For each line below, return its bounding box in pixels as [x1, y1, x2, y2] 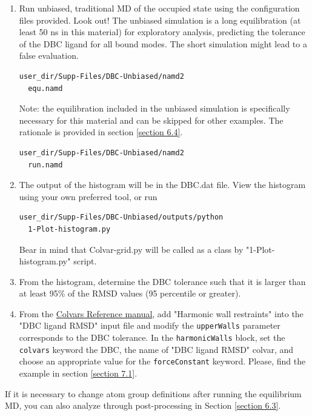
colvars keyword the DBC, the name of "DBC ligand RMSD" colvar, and [19, 343, 294, 355]
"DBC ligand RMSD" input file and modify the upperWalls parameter [19, 319, 280, 332]
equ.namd [28, 84, 63, 93]
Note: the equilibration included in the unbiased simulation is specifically [19, 102, 290, 115]
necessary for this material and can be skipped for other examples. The [19, 113, 284, 126]
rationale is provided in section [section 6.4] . [19, 126, 183, 138]
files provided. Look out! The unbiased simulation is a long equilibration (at [19, 13, 301, 26]
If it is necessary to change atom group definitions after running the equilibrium [5, 387, 302, 400]
